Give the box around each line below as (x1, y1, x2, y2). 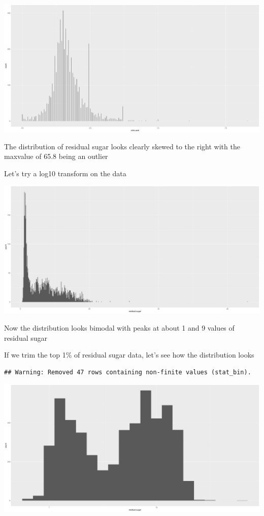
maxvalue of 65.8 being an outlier (4, 151, 108, 162)
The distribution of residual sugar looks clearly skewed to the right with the (4, 141, 240, 151)
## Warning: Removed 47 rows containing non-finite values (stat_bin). (4, 368, 251, 376)
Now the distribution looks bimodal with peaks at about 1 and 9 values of (4, 322, 235, 333)
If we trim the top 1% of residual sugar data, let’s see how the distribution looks (4, 349, 254, 360)
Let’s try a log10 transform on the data (4, 168, 126, 178)
